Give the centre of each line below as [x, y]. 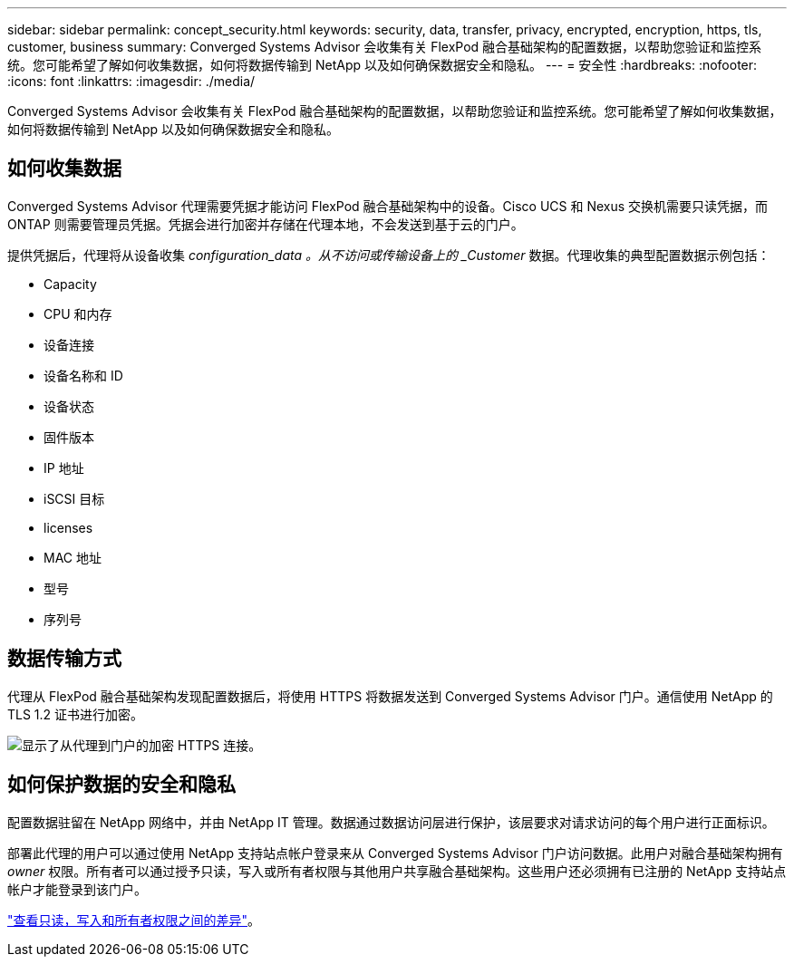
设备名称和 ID [83, 375]
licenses [68, 527]
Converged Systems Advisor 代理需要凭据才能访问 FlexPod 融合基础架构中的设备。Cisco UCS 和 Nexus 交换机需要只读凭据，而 [388, 206]
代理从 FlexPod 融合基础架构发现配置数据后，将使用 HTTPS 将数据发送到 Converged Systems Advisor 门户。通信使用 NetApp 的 [390, 696]
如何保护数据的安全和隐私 [121, 785]
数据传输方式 [64, 659]
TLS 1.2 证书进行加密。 [76, 714]
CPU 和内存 [78, 313]
